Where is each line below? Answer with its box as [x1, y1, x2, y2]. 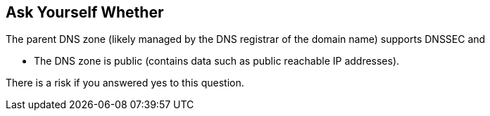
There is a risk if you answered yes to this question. [6, 77, 244, 89]
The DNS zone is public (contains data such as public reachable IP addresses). [34, 55, 400, 67]
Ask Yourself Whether [6, 4, 164, 21]
